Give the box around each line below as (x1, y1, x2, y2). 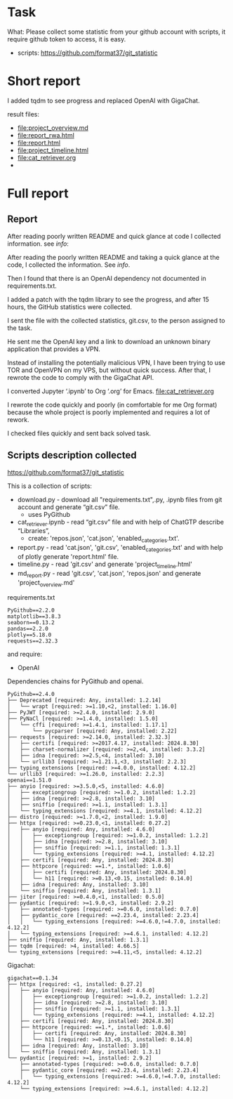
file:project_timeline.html (17, 145, 89, 154)
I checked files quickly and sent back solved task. (7, 429, 152, 437)
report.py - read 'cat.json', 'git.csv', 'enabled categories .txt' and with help (17, 544, 223, 553)
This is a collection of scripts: (7, 482, 93, 490)
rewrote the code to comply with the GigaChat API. (7, 373, 154, 381)
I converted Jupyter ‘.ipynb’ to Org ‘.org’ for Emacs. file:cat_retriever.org (7, 387, 214, 395)
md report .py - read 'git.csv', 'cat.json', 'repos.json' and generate (17, 569, 201, 579)
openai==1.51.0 (7, 777, 52, 784)
